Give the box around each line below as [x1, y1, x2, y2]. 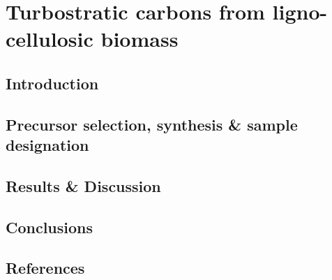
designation [6, 134, 89, 156]
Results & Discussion [6, 175, 161, 196]
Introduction [6, 72, 99, 94]
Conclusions [6, 216, 93, 237]
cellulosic [6, 24, 93, 53]
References [6, 257, 85, 279]
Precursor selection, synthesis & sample [6, 113, 298, 135]
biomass [100, 24, 179, 53]
